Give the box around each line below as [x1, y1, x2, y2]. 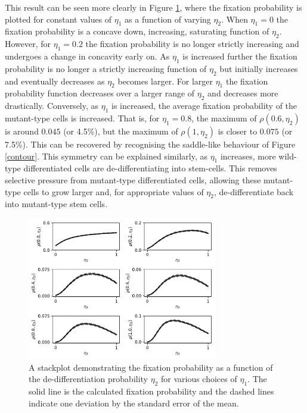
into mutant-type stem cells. [5, 198, 108, 210]
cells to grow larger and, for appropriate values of [23, 185, 204, 198]
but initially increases [219, 62, 298, 74]
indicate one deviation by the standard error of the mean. [29, 396, 239, 409]
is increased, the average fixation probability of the [111, 99, 297, 112]
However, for [5, 37, 51, 50]
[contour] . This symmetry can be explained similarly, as [5, 149, 207, 162]
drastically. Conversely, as [5, 99, 99, 112]
